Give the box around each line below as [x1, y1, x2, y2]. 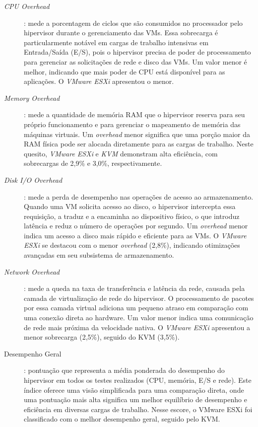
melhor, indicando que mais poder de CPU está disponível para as [24, 66, 225, 76]
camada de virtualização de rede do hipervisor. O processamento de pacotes [24, 292, 254, 303]
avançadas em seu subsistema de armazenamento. [24, 250, 174, 260]
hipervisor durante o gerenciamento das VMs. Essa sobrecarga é [24, 27, 218, 38]
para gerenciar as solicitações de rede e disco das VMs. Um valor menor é [24, 56, 247, 67]
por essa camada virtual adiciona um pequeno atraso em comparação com [24, 302, 249, 313]
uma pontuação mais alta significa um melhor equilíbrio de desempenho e [24, 394, 247, 405]
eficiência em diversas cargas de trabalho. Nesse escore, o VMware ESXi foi [24, 404, 253, 414]
